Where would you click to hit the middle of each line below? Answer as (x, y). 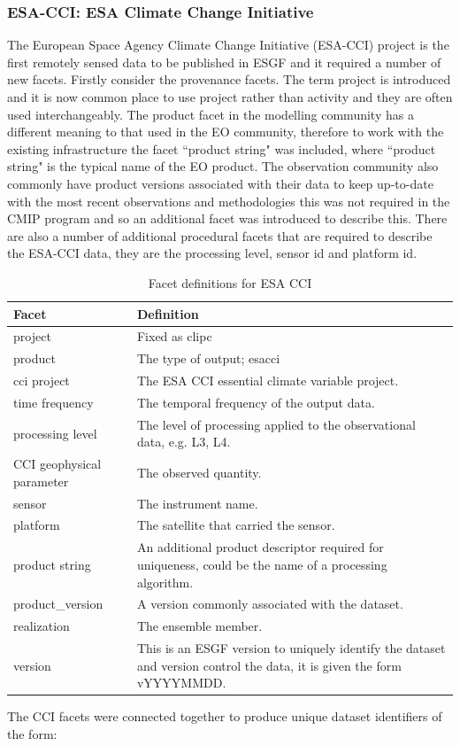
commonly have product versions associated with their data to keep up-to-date (220, 183)
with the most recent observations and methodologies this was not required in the (229, 201)
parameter (41, 481)
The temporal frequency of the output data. (256, 402)
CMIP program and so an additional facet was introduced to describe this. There (227, 218)
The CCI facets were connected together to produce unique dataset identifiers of (225, 716)
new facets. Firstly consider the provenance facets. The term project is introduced (229, 79)
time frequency (54, 402)
